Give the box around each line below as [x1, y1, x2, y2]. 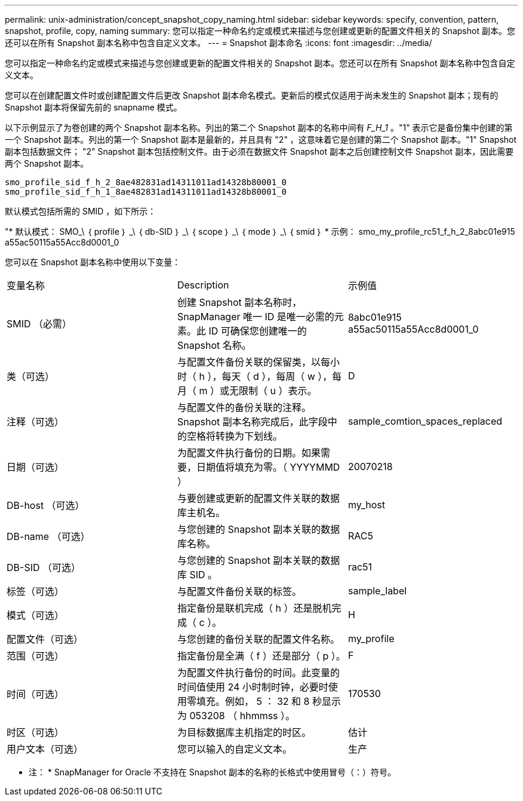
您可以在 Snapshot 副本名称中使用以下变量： [5, 257, 181, 267]
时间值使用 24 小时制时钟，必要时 [177, 681, 328, 693]
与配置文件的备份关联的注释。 [177, 401, 311, 413]
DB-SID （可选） [7, 561, 81, 573]
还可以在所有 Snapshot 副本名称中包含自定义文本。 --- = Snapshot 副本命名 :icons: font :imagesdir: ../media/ [5, 38, 432, 48]
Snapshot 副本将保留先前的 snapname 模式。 [5, 102, 182, 112]
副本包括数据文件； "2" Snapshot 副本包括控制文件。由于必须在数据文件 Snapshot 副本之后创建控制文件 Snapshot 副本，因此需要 [5, 146, 514, 156]
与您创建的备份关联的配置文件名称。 [177, 633, 340, 645]
